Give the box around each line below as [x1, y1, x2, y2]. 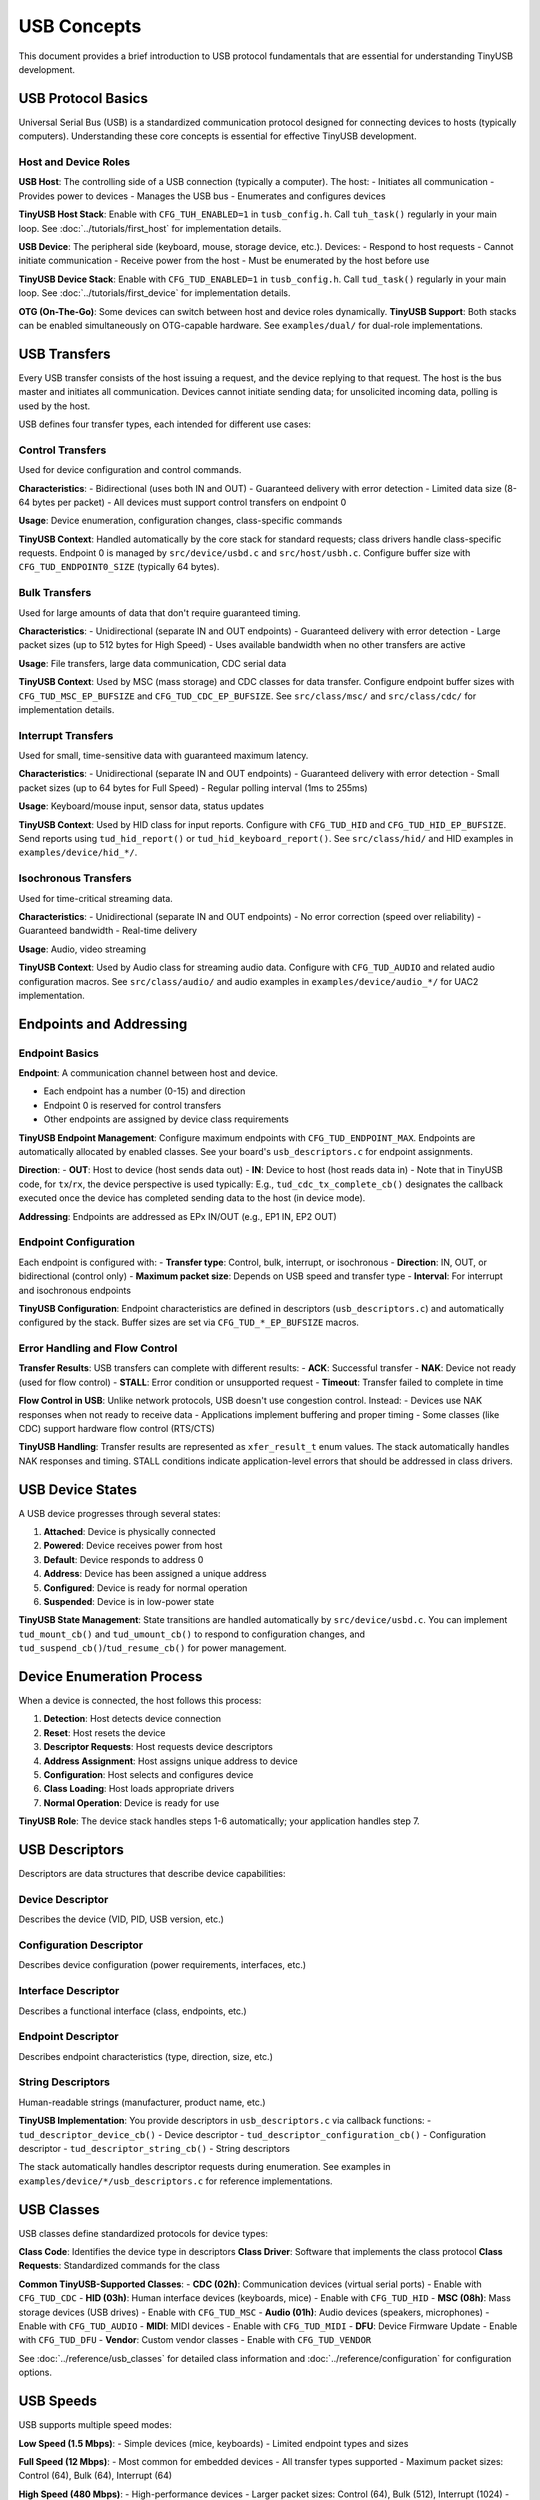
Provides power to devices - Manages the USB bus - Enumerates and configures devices [18, 190, 386, 202]
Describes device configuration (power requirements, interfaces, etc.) [18, 1959, 307, 1971]
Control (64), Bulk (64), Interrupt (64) [18, 2470, 173, 2482]
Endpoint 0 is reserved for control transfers [43, 1099, 222, 1111]
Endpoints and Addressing [18, 1015, 188, 1032]
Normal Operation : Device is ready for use [43, 1796, 220, 1809]
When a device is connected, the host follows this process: [18, 1695, 262, 1707]
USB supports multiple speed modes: [18, 2419, 172, 2431]
